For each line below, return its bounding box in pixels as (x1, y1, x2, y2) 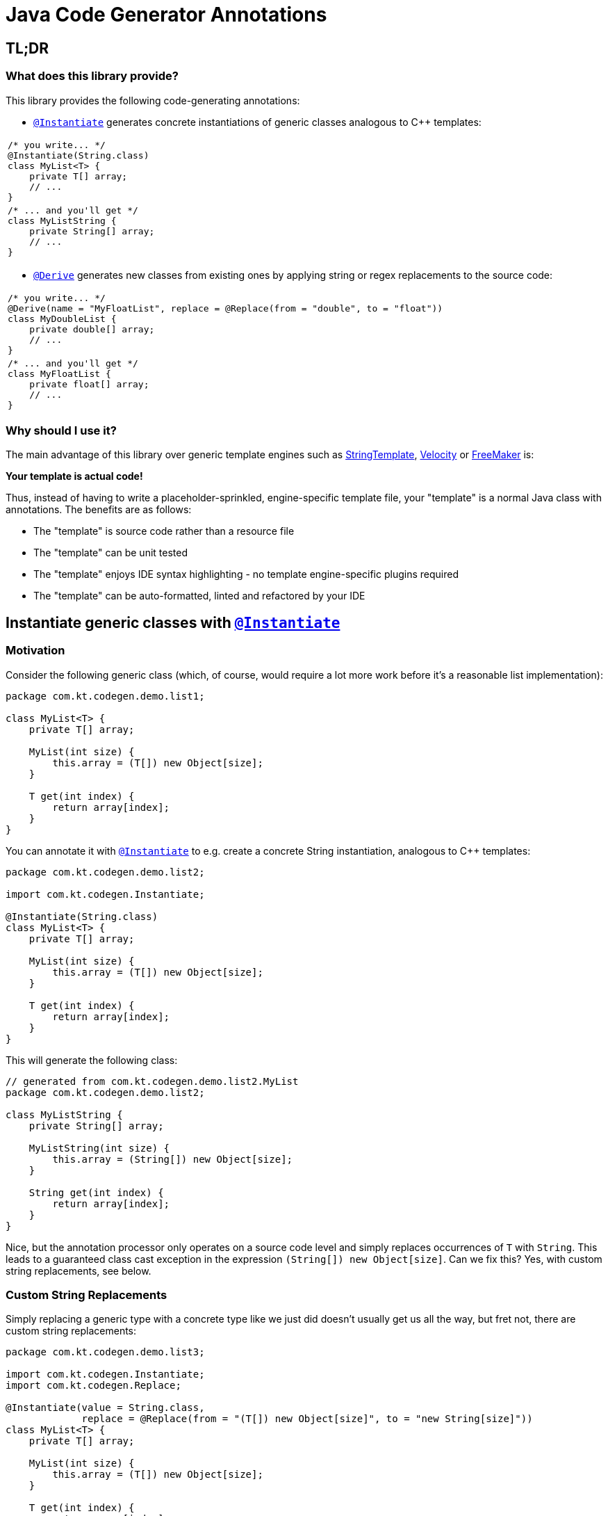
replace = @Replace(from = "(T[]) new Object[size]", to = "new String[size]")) (81, 1413, 533, 1425)
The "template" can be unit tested (33, 547, 188, 559)
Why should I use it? (6, 423, 117, 437)
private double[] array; (29, 323, 155, 334)
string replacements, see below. (6, 1264, 151, 1277)
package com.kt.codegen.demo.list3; (6, 1346, 205, 1358)
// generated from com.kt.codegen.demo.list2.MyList (6, 1075, 299, 1087)
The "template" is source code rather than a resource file (33, 525, 295, 538)
